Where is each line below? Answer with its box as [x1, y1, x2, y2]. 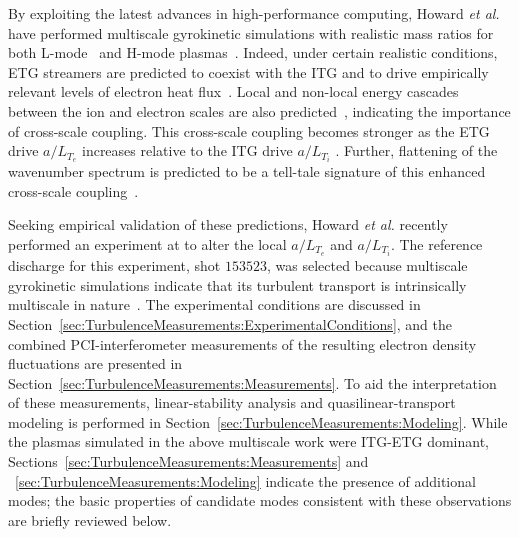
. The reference [390, 234, 483, 255]
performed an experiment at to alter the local [8, 234, 287, 255]
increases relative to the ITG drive [81, 140, 293, 161]
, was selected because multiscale [266, 255, 468, 276]
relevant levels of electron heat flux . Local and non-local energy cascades [8, 81, 459, 102]
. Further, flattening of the [335, 140, 498, 161]
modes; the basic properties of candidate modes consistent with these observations [8, 490, 512, 511]
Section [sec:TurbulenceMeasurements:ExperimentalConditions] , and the [8, 313, 453, 334]
